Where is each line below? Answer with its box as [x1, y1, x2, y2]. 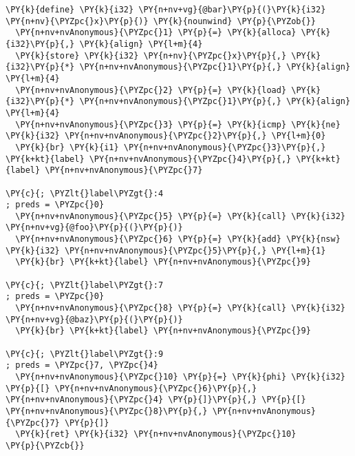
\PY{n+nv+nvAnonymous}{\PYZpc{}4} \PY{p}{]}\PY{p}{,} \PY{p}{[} [6, 395, 306, 405]
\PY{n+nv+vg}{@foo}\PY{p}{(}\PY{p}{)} [6, 222, 183, 233]
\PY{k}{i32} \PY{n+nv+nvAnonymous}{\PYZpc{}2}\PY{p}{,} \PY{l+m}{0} [6, 131, 326, 141]
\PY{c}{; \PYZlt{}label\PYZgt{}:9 [6, 349, 164, 359]
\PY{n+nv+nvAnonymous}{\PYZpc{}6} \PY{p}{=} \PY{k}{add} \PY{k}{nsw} [15, 234, 341, 245]
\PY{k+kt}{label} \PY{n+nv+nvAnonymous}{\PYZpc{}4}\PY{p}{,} [6, 154, 292, 164]
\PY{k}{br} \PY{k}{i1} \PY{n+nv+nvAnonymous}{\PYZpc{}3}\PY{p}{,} [15, 142, 326, 152]
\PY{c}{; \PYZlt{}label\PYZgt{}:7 [6, 280, 164, 290]
